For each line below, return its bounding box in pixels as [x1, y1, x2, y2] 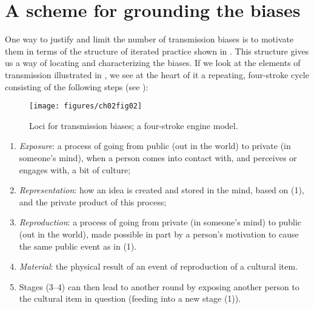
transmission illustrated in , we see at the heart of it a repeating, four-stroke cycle [5, 68, 309, 81]
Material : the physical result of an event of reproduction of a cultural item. [19, 260, 298, 273]
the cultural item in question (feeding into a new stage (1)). [19, 292, 241, 305]
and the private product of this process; [19, 195, 167, 208]
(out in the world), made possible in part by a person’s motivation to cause [19, 227, 299, 240]
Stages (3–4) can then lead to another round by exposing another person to [19, 280, 299, 293]
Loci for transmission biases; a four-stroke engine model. [29, 119, 238, 131]
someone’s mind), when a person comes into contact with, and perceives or [19, 151, 297, 164]
